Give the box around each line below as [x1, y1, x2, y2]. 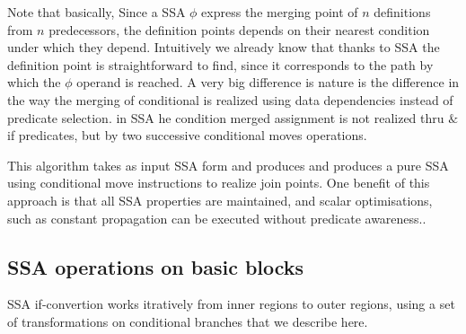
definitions [374, 3, 431, 21]
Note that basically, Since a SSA [7, 3, 186, 21]
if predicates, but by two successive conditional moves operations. [7, 126, 367, 145]
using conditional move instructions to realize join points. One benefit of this [7, 173, 430, 192]
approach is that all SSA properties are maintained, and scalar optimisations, [7, 190, 433, 209]
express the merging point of [201, 3, 358, 21]
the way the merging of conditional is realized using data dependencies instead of [7, 90, 453, 109]
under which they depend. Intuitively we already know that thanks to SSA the [7, 38, 440, 57]
